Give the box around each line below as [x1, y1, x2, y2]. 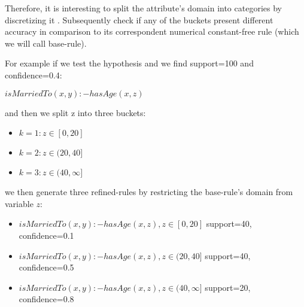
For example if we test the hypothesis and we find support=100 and [5, 57, 254, 69]
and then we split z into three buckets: [5, 106, 146, 118]
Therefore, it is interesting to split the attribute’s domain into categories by [5, 2, 282, 14]
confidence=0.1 [19, 229, 74, 241]
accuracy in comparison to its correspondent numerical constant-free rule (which [5, 25, 299, 38]
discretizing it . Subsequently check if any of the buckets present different [5, 13, 273, 26]
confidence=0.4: [5, 68, 62, 81]
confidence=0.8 [19, 293, 74, 305]
